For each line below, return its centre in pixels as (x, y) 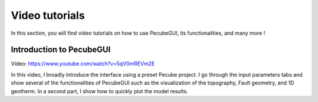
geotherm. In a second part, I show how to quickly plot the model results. (100, 91)
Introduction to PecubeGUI (61, 50)
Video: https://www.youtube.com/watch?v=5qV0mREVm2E (83, 64)
